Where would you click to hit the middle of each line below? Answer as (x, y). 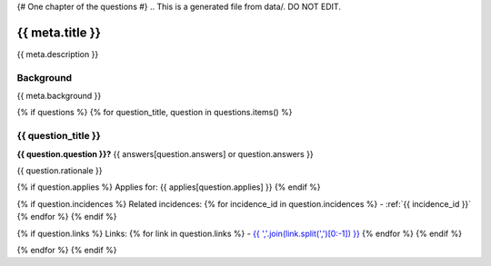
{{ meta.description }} (58, 54)
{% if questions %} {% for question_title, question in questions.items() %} (155, 113)
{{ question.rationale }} (60, 170)
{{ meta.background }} (59, 96)
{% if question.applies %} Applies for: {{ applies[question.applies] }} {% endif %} (169, 187)
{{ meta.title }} (59, 32)
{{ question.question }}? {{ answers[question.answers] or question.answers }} (165, 153)
